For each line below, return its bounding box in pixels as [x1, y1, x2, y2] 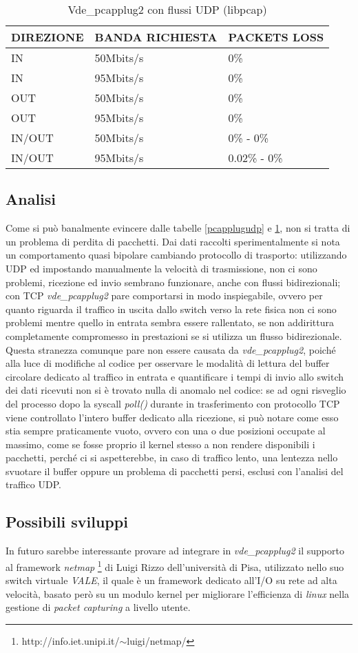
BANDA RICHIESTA [94, 29, 218, 45]
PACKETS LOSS [228, 29, 324, 45]
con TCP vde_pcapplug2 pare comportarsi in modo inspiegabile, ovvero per [6, 288, 323, 303]
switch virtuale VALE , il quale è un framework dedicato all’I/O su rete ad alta [6, 573, 337, 587]
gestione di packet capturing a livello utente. [6, 600, 191, 614]
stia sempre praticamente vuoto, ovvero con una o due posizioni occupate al [6, 423, 326, 438]
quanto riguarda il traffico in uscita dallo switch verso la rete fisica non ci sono [6, 301, 337, 316]
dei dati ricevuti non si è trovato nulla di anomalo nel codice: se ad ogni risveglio [6, 383, 346, 397]
